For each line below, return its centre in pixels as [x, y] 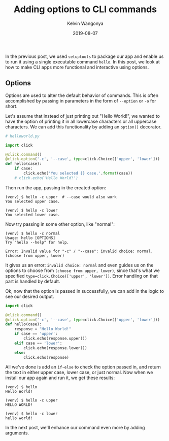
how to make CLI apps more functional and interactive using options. [77, 67]
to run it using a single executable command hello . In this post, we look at [82, 61]
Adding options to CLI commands [85, 9]
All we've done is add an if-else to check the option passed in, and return [83, 367]
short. [11, 106]
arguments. [17, 433]
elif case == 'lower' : [38, 343]
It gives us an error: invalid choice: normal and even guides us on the [79, 265]
